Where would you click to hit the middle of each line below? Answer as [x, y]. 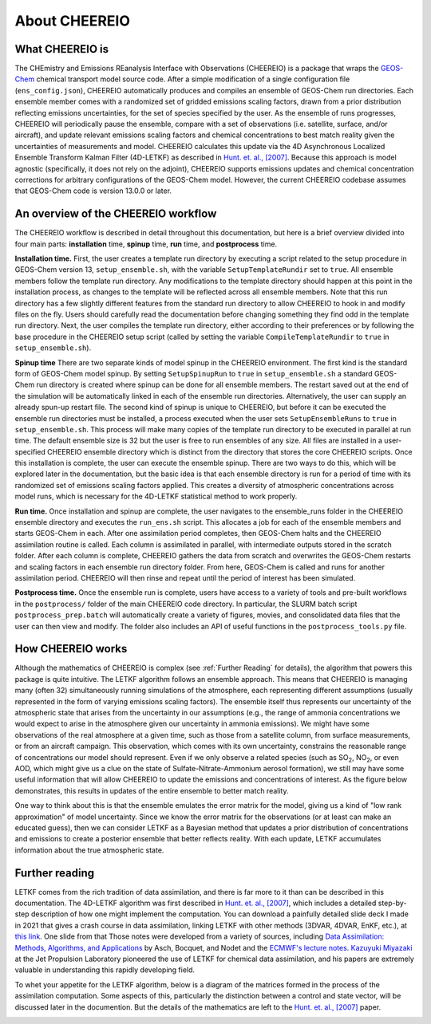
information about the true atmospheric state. [89, 850]
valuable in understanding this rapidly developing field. [105, 970]
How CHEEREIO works [71, 649]
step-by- [392, 903]
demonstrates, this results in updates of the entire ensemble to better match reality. [152, 790]
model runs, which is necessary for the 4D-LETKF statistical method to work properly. [156, 496]
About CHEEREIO [73, 21]
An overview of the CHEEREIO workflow [116, 214]
